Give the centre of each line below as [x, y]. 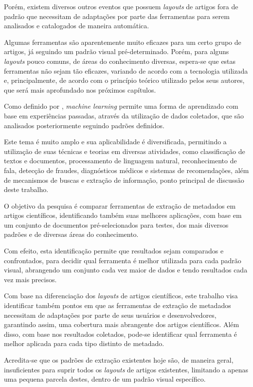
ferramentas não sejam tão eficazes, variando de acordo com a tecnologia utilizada [126, 70]
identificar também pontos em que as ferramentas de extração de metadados [117, 305]
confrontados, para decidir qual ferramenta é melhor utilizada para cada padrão [123, 260]
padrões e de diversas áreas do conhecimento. [71, 234]
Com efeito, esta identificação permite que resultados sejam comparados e [114, 251]
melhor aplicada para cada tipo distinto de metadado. [84, 343]
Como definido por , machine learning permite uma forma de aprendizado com [121, 106]
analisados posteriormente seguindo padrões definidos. [84, 125]
